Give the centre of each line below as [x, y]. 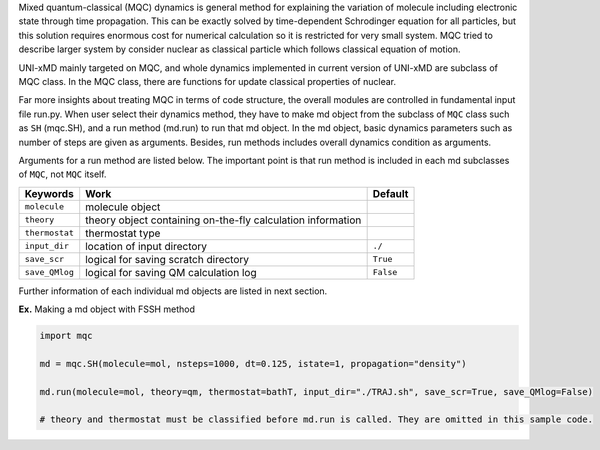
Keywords [49, 193]
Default [390, 193]
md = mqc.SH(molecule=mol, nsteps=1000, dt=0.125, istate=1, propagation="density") [253, 363]
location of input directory [146, 246]
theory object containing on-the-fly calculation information [223, 220]
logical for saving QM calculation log [171, 272]
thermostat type [123, 233]
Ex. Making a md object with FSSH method [106, 309]
